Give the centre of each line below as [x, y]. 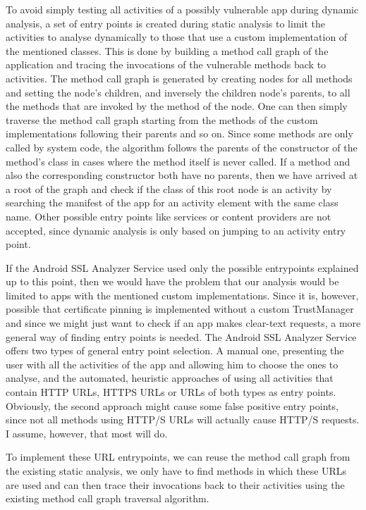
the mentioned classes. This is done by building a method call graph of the [167, 50]
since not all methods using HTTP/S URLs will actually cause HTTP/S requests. [183, 419]
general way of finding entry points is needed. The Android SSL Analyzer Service [181, 336]
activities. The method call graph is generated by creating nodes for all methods [179, 78]
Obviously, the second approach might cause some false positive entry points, [172, 405]
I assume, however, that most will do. [87, 433]
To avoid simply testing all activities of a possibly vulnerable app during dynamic [182, 9]
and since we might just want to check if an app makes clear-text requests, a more [183, 323]
